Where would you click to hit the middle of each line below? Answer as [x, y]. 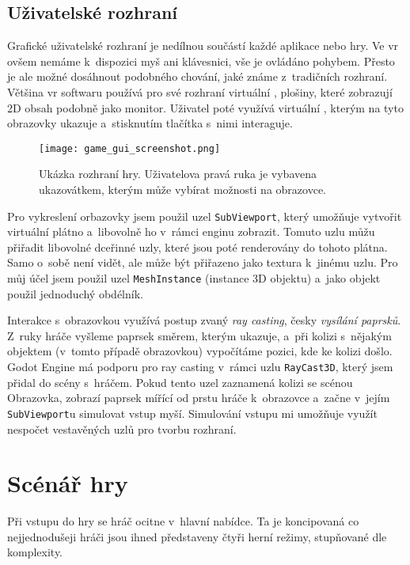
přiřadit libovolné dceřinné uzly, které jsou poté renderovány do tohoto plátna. [197, 246]
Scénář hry [68, 483]
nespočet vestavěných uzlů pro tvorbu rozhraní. [122, 428]
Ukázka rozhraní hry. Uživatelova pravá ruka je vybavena [178, 174]
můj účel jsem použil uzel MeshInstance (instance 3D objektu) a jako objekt [194, 278]
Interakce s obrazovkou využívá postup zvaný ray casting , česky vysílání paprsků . [204, 320]
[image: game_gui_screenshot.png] [130, 148]
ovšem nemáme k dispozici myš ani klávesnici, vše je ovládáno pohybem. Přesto [201, 61]
